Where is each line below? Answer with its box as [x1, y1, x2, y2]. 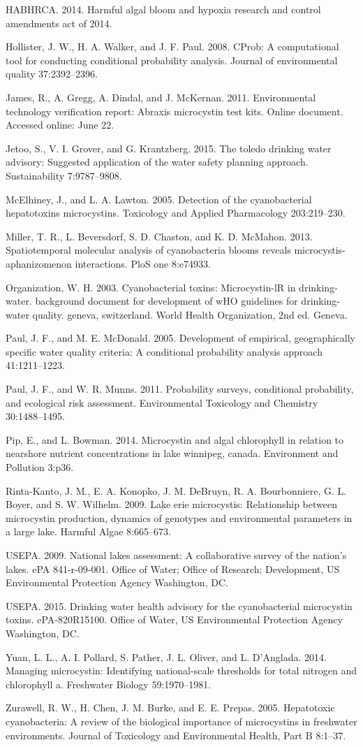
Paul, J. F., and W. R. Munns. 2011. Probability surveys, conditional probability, [6, 382, 354, 396]
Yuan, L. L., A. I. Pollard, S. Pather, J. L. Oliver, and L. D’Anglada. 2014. [6, 649, 327, 664]
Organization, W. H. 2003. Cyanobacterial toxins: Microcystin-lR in [6, 280, 296, 294]
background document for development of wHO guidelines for [35, 293, 298, 308]
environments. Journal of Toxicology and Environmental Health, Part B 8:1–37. [6, 727, 346, 742]
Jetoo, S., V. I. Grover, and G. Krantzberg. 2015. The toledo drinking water [6, 140, 332, 155]
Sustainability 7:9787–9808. [6, 168, 122, 182]
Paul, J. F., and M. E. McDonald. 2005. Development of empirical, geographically [6, 331, 356, 345]
